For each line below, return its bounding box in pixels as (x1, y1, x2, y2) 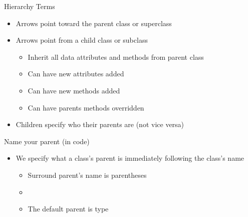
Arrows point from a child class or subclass (16, 35, 148, 45)
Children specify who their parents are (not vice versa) (16, 119, 184, 130)
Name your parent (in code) (4, 136, 90, 146)
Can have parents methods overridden (28, 102, 144, 113)
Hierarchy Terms (4, 1, 55, 11)
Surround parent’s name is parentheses (28, 169, 147, 180)
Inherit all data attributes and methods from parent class (28, 51, 204, 62)
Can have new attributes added (28, 68, 124, 79)
